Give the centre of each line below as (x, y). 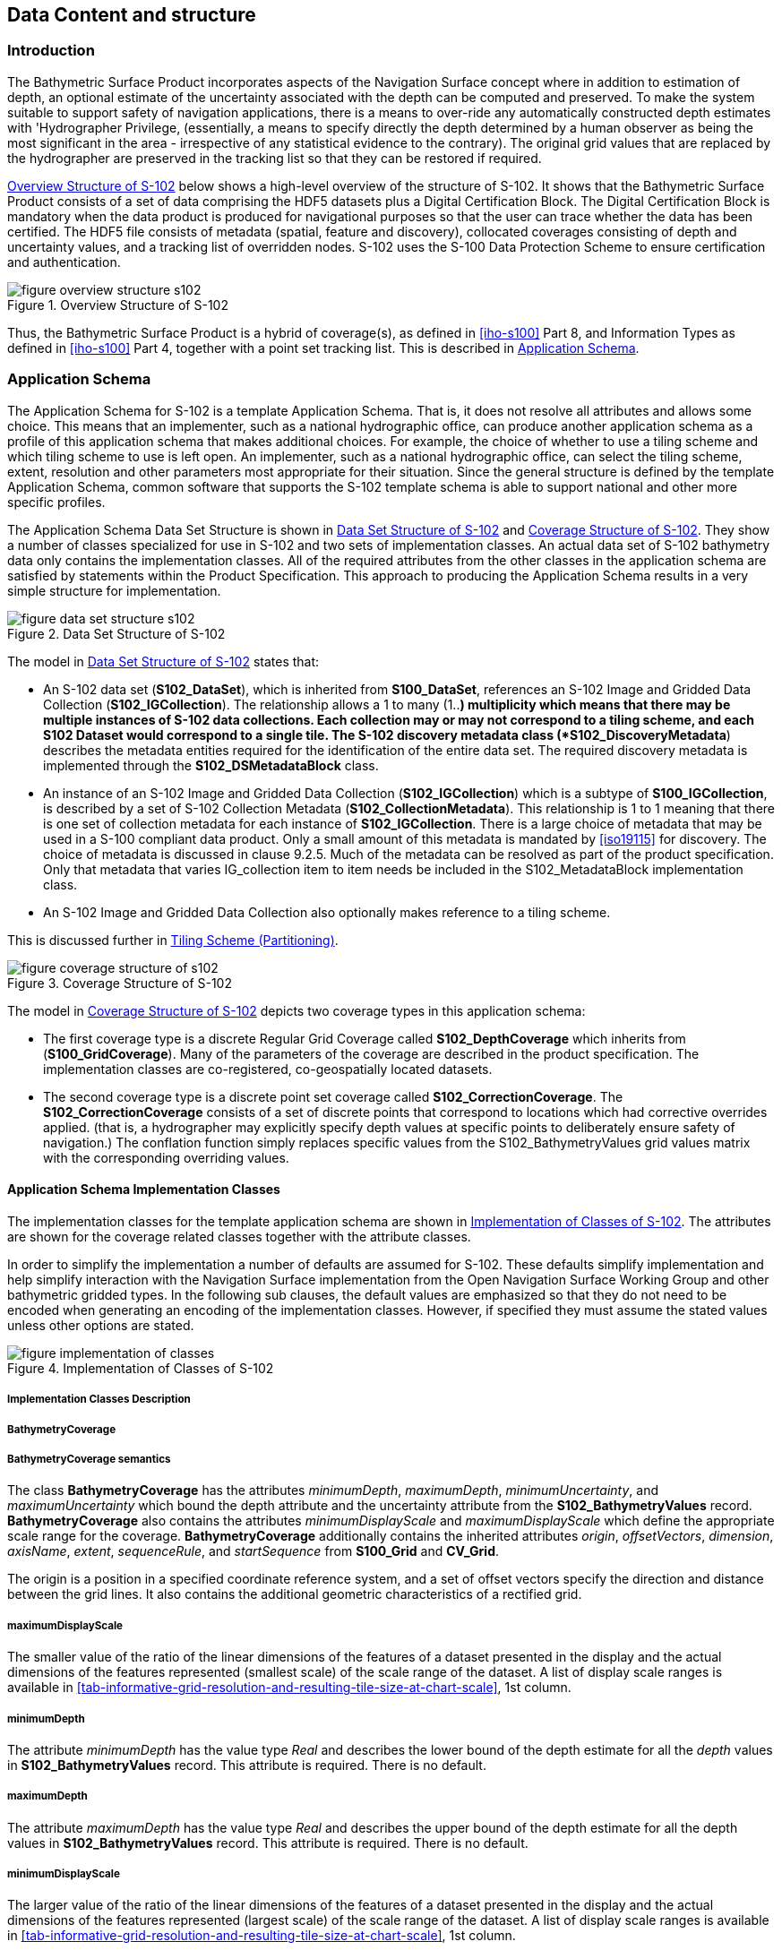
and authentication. (64, 262)
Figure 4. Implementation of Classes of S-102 (141, 1368)
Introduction (51, 51)
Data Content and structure (132, 15)
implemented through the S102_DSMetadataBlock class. (211, 765)
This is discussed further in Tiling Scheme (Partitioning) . (173, 940)
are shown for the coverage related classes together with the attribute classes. (239, 1236)
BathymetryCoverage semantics (89, 1459)
